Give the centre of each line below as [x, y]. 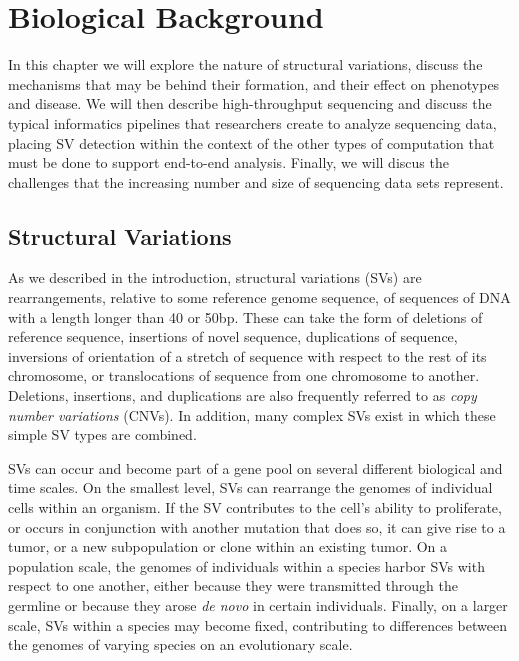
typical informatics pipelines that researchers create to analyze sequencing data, [252, 122]
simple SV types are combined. [102, 434]
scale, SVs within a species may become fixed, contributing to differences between [257, 624]
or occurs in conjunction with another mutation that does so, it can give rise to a [257, 526]
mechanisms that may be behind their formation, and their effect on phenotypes [254, 83]
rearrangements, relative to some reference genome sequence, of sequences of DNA [259, 297]
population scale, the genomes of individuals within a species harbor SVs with [246, 565]
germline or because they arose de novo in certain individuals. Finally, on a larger [258, 604]
